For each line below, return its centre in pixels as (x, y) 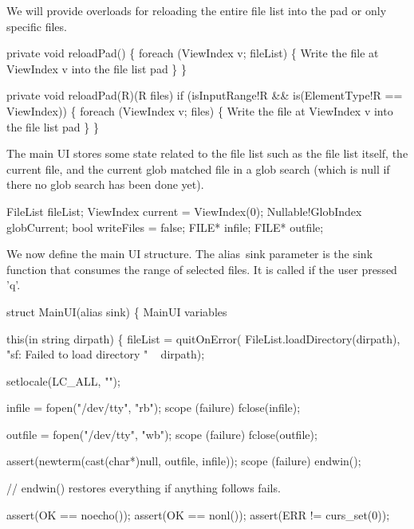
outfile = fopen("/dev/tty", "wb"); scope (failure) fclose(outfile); (162, 434)
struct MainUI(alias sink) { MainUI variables (117, 311)
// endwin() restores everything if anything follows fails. (144, 488)
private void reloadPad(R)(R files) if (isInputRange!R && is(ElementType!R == (205, 95)
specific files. (37, 26)
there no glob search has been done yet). (105, 184)
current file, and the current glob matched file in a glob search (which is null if (198, 168)
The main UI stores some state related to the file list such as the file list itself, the (207, 153)
